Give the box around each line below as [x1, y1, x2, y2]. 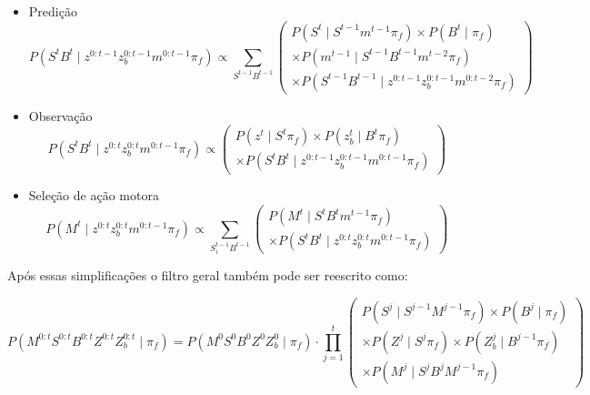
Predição [28, 2, 77, 20]
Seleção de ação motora [28, 186, 159, 205]
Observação [28, 106, 93, 125]
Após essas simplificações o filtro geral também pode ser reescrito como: [7, 266, 408, 285]
